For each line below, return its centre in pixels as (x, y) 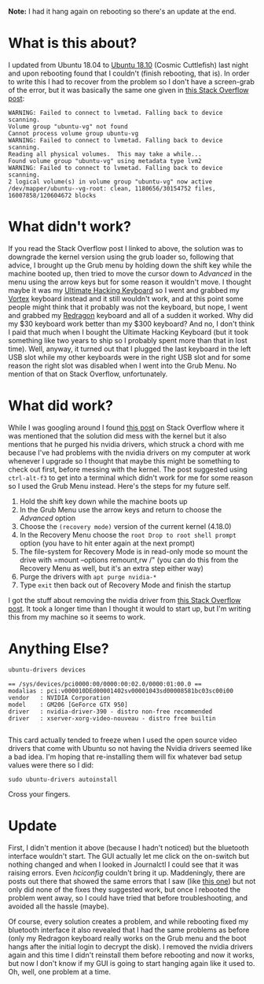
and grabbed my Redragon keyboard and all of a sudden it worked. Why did (131, 315)
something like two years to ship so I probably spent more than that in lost (128, 340)
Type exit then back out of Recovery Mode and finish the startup (125, 585)
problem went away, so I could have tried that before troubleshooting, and (128, 897)
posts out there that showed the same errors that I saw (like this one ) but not (132, 881)
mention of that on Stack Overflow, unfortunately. (88, 374)
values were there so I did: (51, 765)
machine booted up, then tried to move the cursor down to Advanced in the (130, 273)
